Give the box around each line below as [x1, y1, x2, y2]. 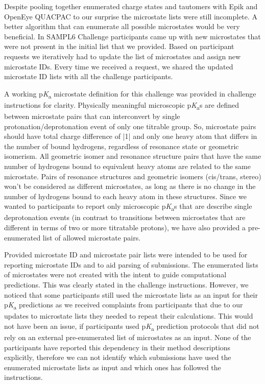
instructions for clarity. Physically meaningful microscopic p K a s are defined [4, 99, 239, 111]
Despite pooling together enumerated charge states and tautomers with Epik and [4, 1, 258, 11]
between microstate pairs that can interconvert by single [4, 111, 180, 121]
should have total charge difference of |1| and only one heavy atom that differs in [4, 131, 257, 141]
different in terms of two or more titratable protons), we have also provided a [4, 222, 246, 233]
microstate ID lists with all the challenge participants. [4, 71, 173, 82]
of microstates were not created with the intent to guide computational [4, 269, 227, 280]
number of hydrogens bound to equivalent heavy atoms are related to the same [4, 160, 251, 171]
